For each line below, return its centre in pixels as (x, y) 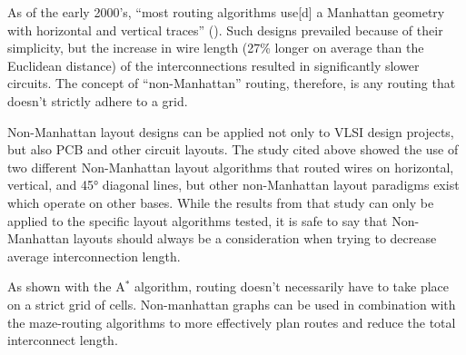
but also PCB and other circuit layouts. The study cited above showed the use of (233, 149)
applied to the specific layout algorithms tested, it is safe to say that (198, 220)
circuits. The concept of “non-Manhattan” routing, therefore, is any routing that (232, 83)
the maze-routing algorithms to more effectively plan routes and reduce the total (232, 322)
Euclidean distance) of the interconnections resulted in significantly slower (213, 65)
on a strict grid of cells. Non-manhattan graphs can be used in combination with (232, 304)
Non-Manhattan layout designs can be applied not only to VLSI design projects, (231, 131)
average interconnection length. (94, 256)
